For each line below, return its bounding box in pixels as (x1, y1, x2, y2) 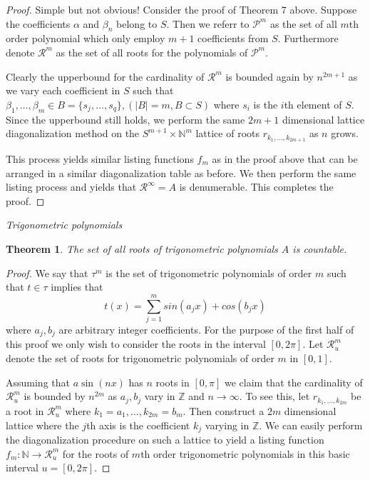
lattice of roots (195, 126, 259, 141)
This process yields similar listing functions (6, 151, 194, 166)
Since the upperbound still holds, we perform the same (6, 111, 245, 126)
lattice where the (6, 417, 79, 432)
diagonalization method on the (6, 126, 140, 141)
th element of (284, 96, 342, 111)
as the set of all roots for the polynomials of (56, 44, 248, 59)
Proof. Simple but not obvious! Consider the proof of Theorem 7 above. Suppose (6, 2, 357, 16)
